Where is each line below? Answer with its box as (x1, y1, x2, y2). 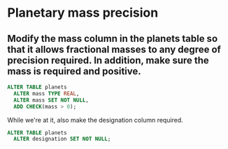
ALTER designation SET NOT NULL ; (13, 136, 111, 143)
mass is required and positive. (7, 65, 141, 77)
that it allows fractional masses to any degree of (7, 43, 222, 55)
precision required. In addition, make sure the (7, 54, 210, 66)
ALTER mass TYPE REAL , (13, 90, 80, 97)
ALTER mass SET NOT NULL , (13, 96, 90, 104)
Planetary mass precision (7, 5, 159, 21)
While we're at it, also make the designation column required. (7, 116, 183, 124)
